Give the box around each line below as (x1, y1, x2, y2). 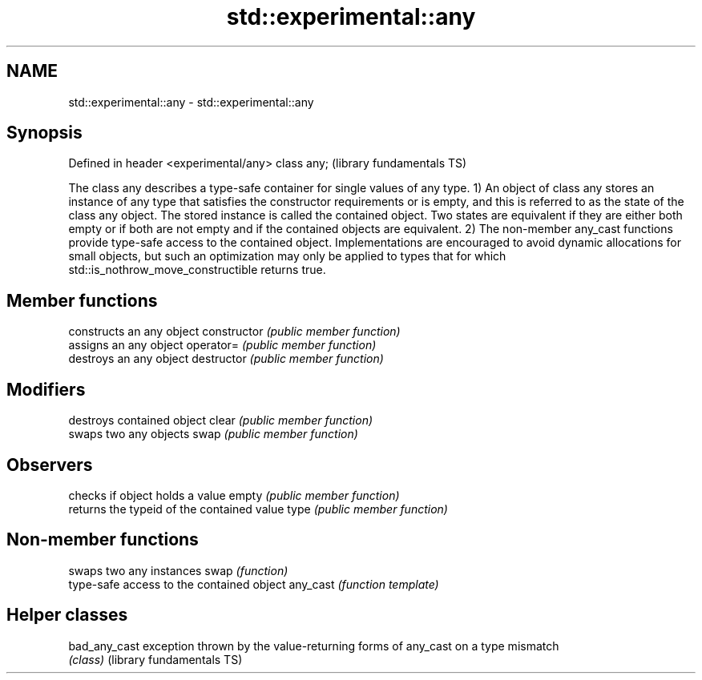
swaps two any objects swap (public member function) (68, 427, 358, 441)
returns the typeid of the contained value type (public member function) (68, 501, 448, 516)
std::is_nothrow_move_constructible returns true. (68, 263, 326, 277)
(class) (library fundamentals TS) (68, 652, 243, 666)
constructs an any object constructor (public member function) (68, 324, 401, 339)
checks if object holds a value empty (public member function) (68, 488, 400, 502)
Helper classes (6, 605, 128, 626)
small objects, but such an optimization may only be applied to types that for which (68, 249, 506, 264)
